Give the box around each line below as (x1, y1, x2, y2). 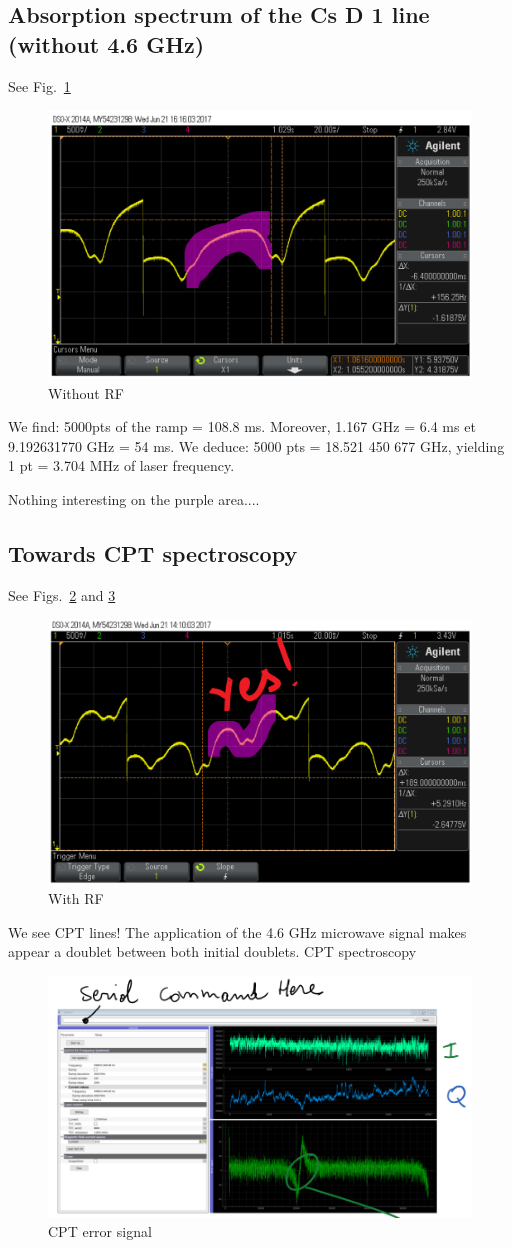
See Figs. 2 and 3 (8, 584, 116, 605)
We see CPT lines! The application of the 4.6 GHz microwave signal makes (8, 921, 467, 942)
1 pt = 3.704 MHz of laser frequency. (8, 455, 235, 476)
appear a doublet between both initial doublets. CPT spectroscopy (8, 941, 417, 962)
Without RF (48, 382, 124, 403)
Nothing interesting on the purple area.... (8, 488, 260, 509)
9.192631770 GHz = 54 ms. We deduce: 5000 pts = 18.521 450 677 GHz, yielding (8, 435, 505, 456)
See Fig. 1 (8, 75, 71, 96)
